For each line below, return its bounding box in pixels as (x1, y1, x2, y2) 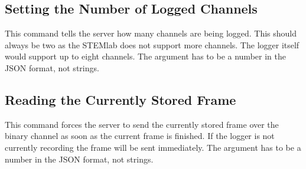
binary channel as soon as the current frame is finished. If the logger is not (5, 130, 275, 142)
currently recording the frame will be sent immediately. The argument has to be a (5, 141, 301, 153)
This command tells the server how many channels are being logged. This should (5, 27, 297, 39)
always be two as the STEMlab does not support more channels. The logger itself (5, 38, 300, 51)
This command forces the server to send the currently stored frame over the (5, 118, 279, 130)
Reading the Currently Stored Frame (5, 90, 236, 108)
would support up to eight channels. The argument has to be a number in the (5, 50, 286, 62)
